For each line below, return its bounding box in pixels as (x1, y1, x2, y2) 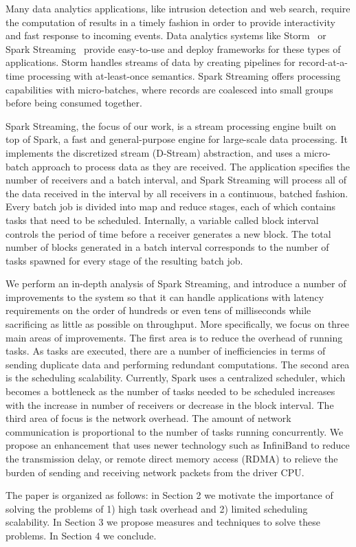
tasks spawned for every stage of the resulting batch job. (5, 253, 243, 267)
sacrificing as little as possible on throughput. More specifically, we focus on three (5, 317, 350, 331)
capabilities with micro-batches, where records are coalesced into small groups (5, 82, 333, 96)
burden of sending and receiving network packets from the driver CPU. (5, 465, 304, 479)
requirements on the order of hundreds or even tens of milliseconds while (5, 303, 311, 317)
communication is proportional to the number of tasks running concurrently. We (5, 424, 344, 438)
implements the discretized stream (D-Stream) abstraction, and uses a (5, 145, 301, 159)
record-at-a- (298, 55, 348, 69)
